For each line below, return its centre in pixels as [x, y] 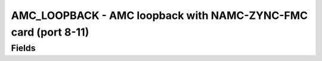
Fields [23, 48]
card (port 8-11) [50, 32]
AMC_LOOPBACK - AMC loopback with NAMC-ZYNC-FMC [160, 15]
